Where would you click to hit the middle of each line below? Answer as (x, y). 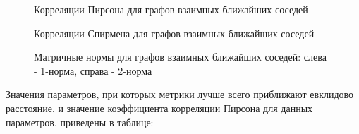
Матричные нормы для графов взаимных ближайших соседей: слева (180, 57)
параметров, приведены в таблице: (80, 122)
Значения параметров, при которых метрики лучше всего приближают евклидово (180, 94)
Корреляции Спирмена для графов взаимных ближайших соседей (174, 33)
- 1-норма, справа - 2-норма (93, 70)
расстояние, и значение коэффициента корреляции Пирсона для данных (159, 108)
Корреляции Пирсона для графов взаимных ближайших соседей (171, 9)
